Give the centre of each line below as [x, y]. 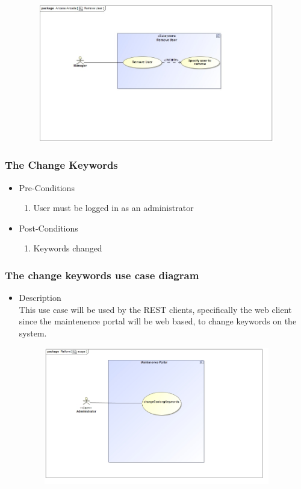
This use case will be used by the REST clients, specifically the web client [155, 309]
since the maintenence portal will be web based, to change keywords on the [158, 321]
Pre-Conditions [47, 187]
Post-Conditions [48, 228]
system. [33, 333]
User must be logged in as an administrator [113, 208]
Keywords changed [68, 248]
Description [40, 298]
